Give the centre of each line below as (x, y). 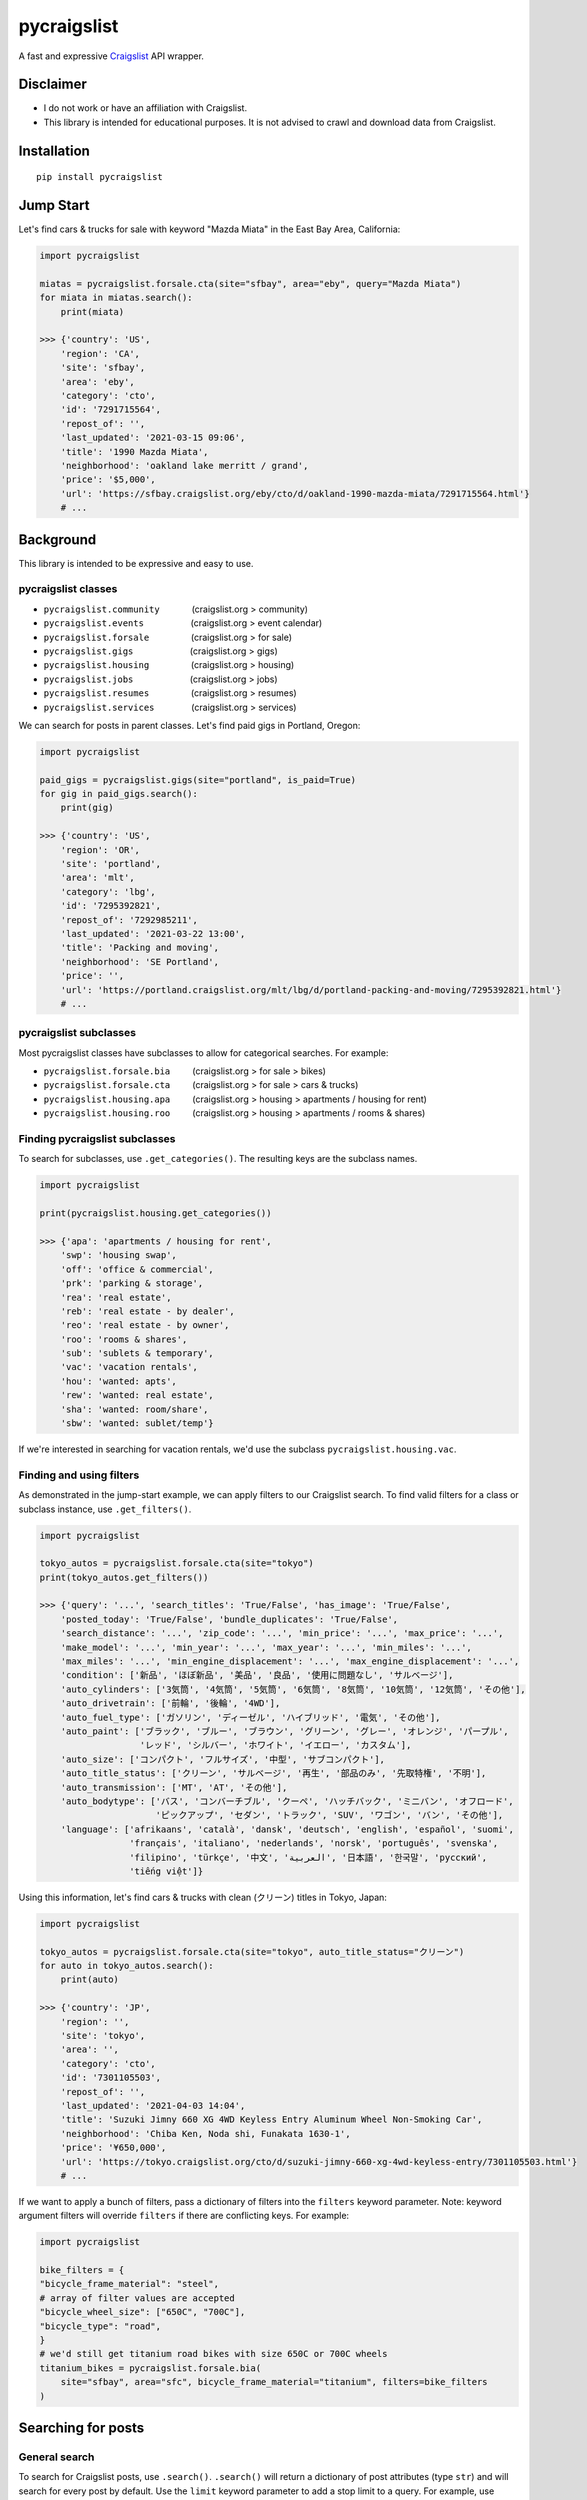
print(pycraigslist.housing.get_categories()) (155, 1213)
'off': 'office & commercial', (137, 1269)
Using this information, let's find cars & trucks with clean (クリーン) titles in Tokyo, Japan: (202, 1897)
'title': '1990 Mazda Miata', (134, 451)
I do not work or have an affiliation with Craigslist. (145, 108)
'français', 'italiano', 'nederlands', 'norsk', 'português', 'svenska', (313, 1843)
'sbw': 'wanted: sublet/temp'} (137, 1423)
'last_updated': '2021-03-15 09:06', (153, 438)
